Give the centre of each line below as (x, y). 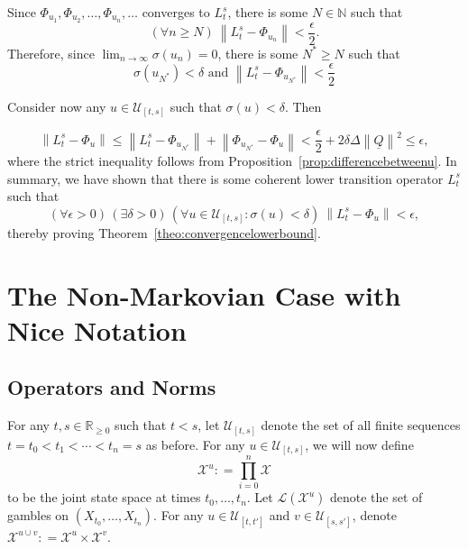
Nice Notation (97, 329)
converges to (176, 12)
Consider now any (57, 106)
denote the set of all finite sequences (361, 425)
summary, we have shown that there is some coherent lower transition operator (225, 178)
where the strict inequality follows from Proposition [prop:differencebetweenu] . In (232, 161)
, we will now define (359, 444)
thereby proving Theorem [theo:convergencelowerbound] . (164, 232)
